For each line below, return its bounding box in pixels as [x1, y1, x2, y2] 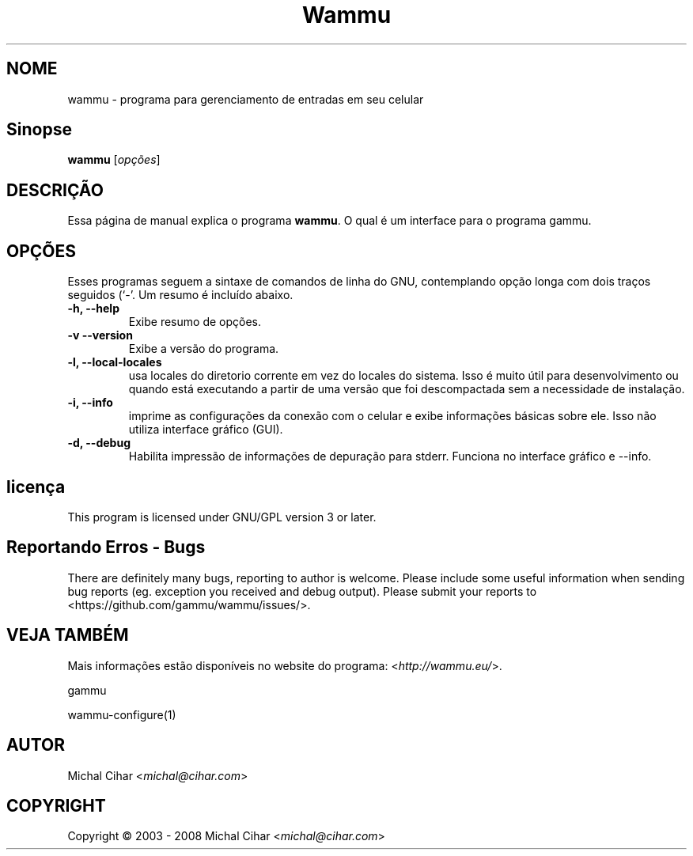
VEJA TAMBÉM [6, 625, 129, 646]
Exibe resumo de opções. [128, 315, 261, 329]
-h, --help [67, 301, 119, 316]
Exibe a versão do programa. [128, 342, 279, 356]
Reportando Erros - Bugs [6, 537, 206, 558]
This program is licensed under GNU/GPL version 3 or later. [67, 509, 377, 524]
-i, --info [67, 396, 113, 410]
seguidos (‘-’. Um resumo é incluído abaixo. [67, 288, 293, 302]
